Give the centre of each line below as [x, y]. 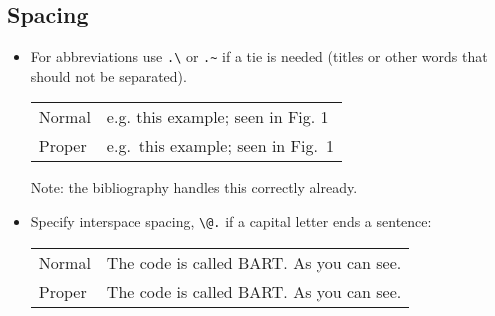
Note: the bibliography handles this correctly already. [194, 187]
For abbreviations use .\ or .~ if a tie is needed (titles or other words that [259, 56]
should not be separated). [108, 75]
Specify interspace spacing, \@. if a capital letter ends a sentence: [231, 221]
